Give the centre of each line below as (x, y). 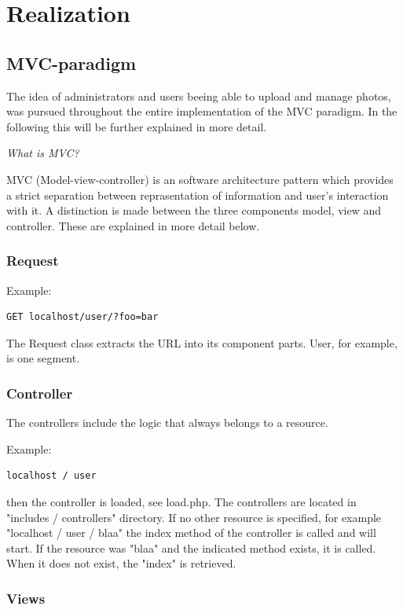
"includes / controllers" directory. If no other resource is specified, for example (194, 517)
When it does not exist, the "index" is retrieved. (121, 563)
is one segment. (43, 358)
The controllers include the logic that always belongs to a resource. (167, 423)
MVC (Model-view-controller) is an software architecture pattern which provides (200, 179)
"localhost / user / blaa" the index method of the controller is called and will (191, 533)
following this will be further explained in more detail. (137, 126)
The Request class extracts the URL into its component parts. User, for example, (202, 342)
